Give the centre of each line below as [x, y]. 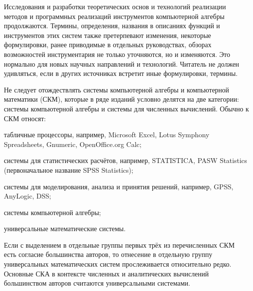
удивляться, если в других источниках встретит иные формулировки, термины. [121, 73]
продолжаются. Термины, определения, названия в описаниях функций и [112, 26]
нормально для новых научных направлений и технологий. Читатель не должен [122, 64]
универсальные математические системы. [65, 228]
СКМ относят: [25, 118]
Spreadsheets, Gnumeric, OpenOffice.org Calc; [73, 144]
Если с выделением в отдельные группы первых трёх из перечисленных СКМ [119, 245]
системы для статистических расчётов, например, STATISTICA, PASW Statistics [126, 160]
